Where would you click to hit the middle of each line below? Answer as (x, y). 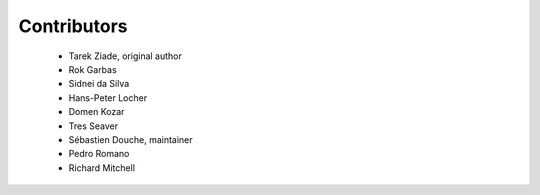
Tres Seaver (93, 126)
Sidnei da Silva (99, 84)
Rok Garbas (92, 69)
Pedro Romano (99, 154)
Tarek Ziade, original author (125, 56)
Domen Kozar (96, 112)
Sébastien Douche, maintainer (131, 139)
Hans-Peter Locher (108, 97)
